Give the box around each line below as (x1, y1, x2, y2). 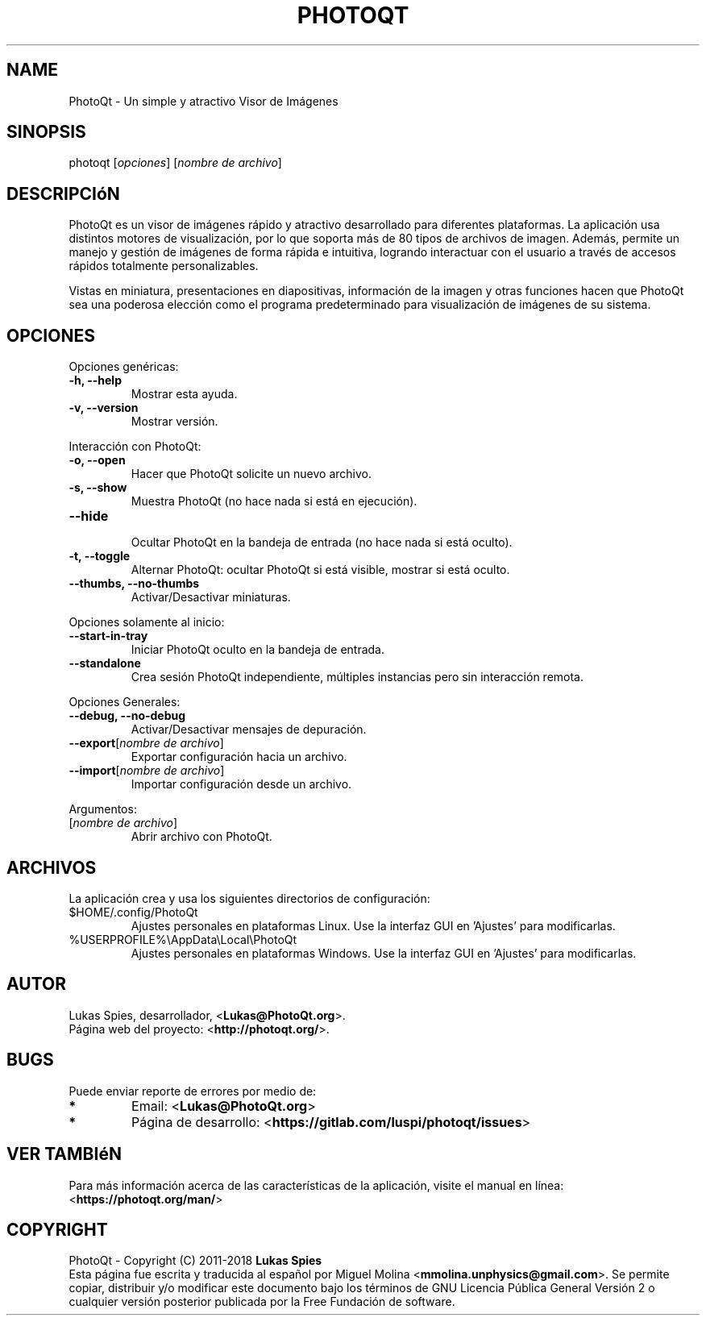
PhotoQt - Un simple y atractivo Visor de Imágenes (69, 94, 338, 108)
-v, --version (69, 401, 139, 415)
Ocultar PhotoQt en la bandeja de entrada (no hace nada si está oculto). (131, 535, 513, 550)
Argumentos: (69, 802, 137, 817)
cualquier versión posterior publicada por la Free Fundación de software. (69, 1295, 455, 1309)
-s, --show (69, 480, 127, 495)
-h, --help (69, 373, 122, 388)
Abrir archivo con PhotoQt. (131, 829, 272, 844)
